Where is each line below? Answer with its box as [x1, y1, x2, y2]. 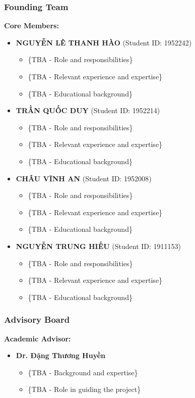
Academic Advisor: [4, 333, 71, 343]
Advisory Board [4, 313, 70, 326]
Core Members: [4, 20, 59, 31]
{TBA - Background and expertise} [28, 367, 138, 377]
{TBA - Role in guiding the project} [28, 384, 141, 394]
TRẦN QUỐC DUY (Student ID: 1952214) [16, 105, 160, 116]
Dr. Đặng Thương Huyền [16, 350, 106, 361]
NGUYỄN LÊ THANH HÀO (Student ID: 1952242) [16, 37, 192, 47]
